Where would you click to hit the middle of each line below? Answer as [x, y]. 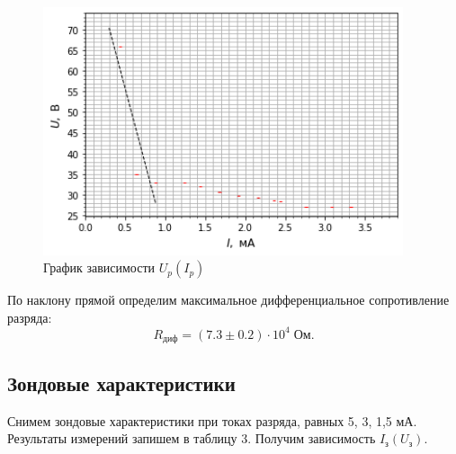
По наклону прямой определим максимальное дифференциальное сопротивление [228, 300]
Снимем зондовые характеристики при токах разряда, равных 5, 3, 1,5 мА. [212, 420]
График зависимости [99, 267]
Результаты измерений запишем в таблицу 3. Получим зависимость [192, 438]
